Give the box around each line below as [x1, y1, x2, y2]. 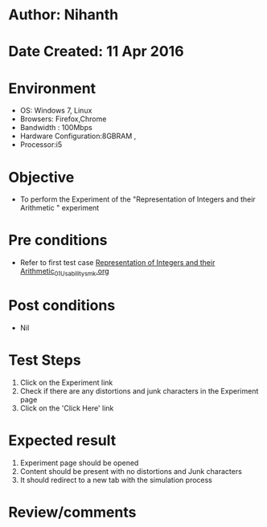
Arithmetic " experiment [19, 203, 100, 213]
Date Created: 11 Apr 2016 [8, 43, 184, 61]
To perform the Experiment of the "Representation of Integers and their [19, 194, 256, 204]
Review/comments [8, 503, 137, 521]
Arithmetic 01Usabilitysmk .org [19, 267, 110, 278]
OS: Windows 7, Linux [19, 106, 92, 116]
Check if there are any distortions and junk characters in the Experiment [19, 386, 259, 395]
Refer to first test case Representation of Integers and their [19, 258, 216, 268]
